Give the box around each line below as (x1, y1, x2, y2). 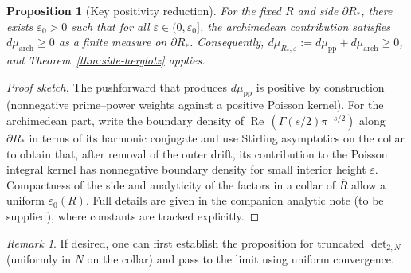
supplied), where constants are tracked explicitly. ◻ (6, 207, 260, 224)
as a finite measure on (58, 33, 167, 50)
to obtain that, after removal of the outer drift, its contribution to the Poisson (6, 145, 388, 162)
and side (297, 2, 339, 18)
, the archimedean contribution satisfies (199, 18, 390, 34)
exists (6, 18, 33, 34)
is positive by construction (256, 78, 385, 95)
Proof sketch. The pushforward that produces (6, 78, 227, 95)
